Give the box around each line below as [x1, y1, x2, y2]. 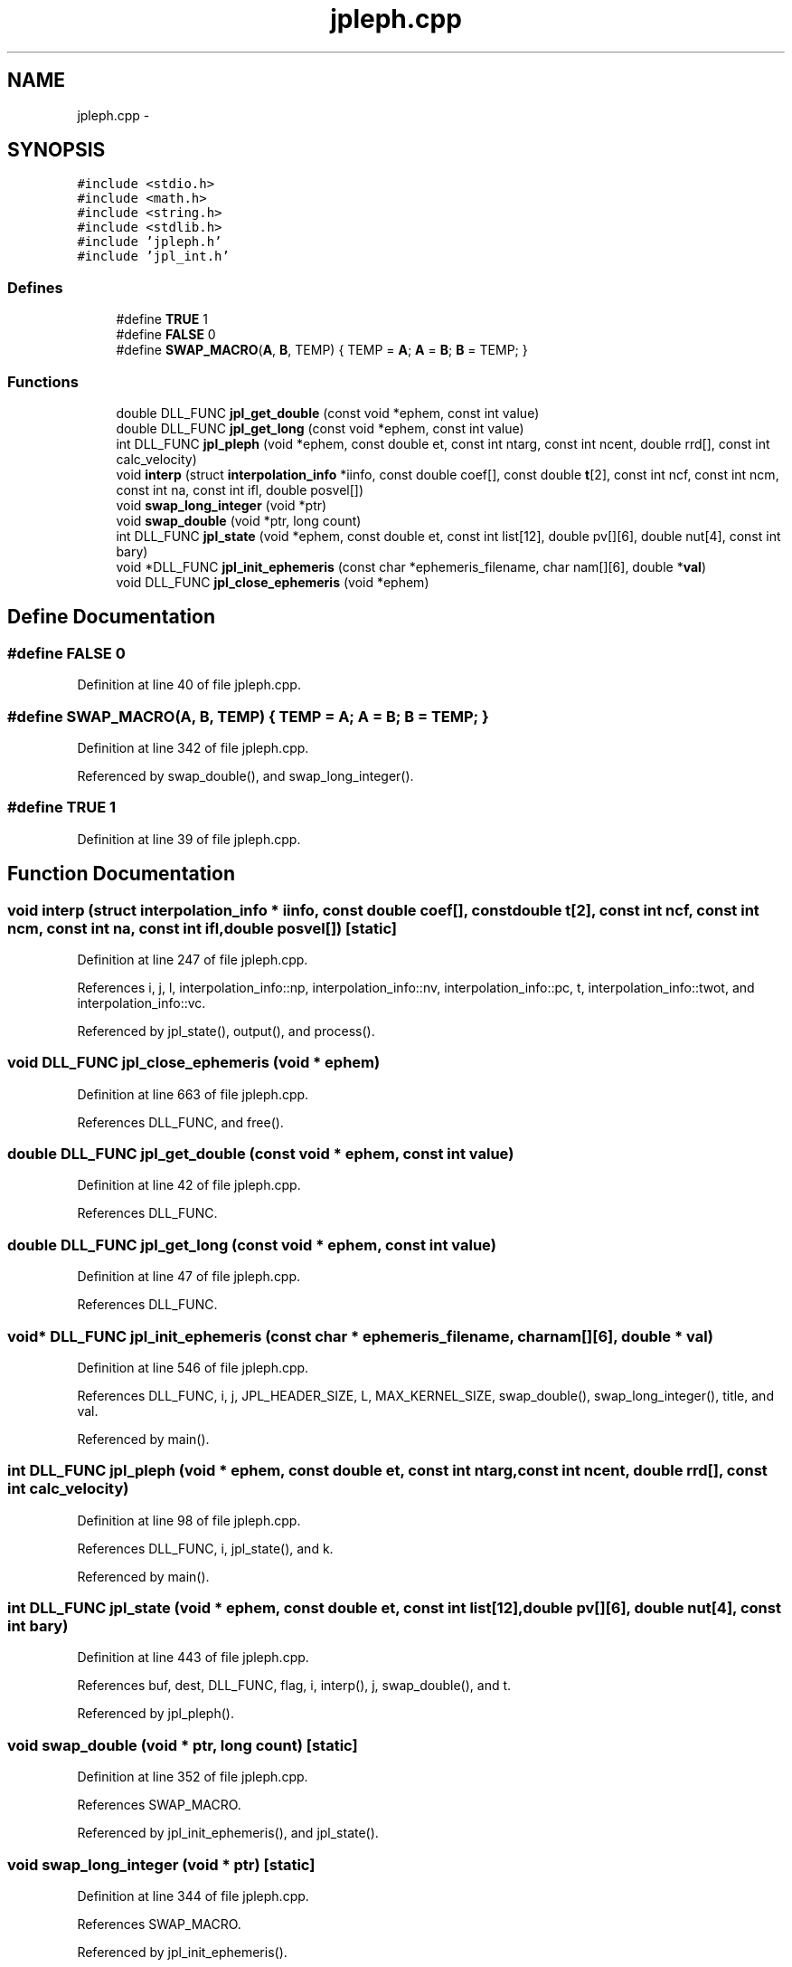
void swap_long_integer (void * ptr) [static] [7, 1855, 316, 1874]
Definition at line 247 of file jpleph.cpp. [77, 951, 308, 967]
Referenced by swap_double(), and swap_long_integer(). [77, 767, 414, 784]
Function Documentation [7, 862, 235, 886]
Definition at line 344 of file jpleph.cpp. [77, 1887, 309, 1904]
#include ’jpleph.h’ [77, 234, 222, 250]
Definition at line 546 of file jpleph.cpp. [77, 1359, 309, 1375]
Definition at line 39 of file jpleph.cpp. [77, 831, 301, 847]
